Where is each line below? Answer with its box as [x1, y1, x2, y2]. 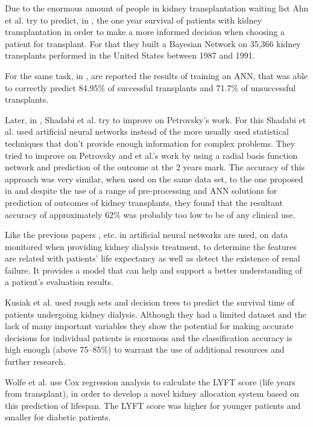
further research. [5, 355, 66, 368]
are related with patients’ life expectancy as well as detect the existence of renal [5, 252, 300, 265]
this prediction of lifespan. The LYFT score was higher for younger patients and [5, 399, 301, 411]
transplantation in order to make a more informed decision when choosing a [5, 25, 285, 38]
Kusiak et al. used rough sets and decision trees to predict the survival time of [5, 296, 294, 309]
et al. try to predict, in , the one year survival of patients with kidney [5, 13, 262, 26]
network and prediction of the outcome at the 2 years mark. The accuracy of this [5, 161, 305, 173]
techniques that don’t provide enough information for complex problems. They [5, 136, 296, 149]
